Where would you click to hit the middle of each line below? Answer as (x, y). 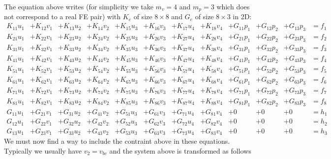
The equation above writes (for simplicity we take (79, 6)
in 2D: (242, 16)
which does (233, 6)
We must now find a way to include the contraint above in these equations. (117, 141)
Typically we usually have (43, 150)
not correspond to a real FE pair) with (62, 16)
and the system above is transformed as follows (180, 150)
